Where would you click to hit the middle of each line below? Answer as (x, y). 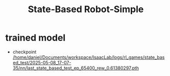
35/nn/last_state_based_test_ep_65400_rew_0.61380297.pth (76, 68)
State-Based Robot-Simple (86, 9)
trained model (35, 38)
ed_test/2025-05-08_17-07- (42, 62)
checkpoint (25, 52)
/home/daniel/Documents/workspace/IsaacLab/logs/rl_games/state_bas (89, 57)
